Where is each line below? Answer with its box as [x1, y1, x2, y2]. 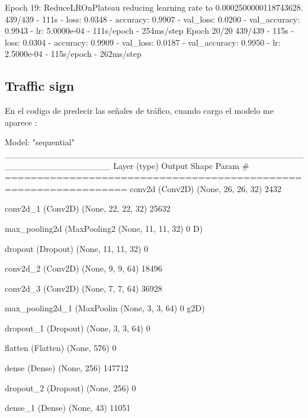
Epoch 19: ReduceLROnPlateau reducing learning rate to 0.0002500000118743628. [5, 1, 303, 13]
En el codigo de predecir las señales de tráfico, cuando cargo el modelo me [5, 104, 274, 117]
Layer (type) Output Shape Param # [113, 159, 249, 171]
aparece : [5, 116, 37, 128]
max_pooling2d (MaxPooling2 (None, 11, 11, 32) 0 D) [5, 222, 203, 234]
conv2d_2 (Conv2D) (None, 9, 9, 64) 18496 [5, 262, 162, 275]
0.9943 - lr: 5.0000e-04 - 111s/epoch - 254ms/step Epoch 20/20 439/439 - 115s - [5, 24, 294, 37]
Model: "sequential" [5, 136, 75, 148]
